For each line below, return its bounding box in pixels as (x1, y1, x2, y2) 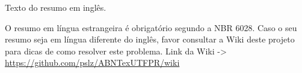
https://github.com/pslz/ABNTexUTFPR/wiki (5, 56, 180, 69)
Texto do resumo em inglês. (5, 1, 106, 13)
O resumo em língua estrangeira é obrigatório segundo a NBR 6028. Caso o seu (5, 21, 297, 34)
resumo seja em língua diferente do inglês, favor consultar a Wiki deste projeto (5, 33, 295, 45)
